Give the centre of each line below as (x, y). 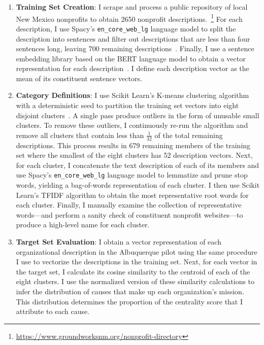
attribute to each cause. (53, 311)
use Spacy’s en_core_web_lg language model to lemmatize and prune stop (132, 175)
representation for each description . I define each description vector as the (133, 68)
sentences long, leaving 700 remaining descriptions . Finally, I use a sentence (135, 48)
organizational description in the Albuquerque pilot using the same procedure (137, 251)
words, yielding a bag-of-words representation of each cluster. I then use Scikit (138, 185)
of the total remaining (189, 135)
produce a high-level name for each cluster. (83, 225)
